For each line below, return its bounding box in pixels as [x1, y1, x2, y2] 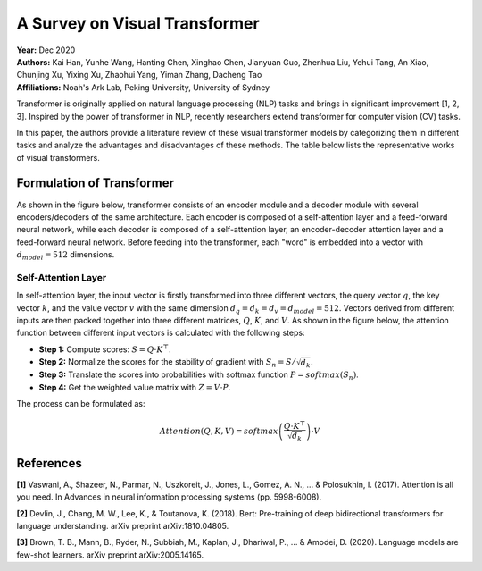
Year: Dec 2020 [16, 45, 76, 55]
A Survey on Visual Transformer [16, 13, 260, 33]
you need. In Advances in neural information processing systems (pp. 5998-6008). [16, 491, 321, 502]
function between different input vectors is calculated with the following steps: [16, 327, 305, 339]
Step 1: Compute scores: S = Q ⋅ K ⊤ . [38, 343, 171, 355]
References [16, 456, 82, 471]
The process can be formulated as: [16, 399, 146, 409]
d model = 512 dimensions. [16, 249, 115, 262]
